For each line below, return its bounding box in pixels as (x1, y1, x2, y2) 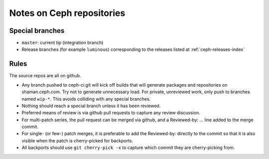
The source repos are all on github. (9, 73, 82, 79)
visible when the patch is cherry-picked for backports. (21, 138, 134, 144)
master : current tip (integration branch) (21, 40, 104, 46)
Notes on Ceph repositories (9, 7, 126, 18)
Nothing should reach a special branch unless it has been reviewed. (21, 103, 161, 109)
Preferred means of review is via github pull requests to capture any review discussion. (21, 110, 200, 116)
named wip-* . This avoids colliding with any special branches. (21, 96, 151, 102)
